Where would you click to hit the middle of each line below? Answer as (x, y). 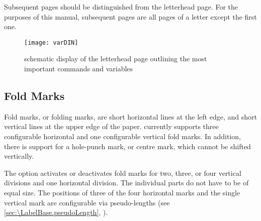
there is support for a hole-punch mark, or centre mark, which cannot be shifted (127, 146)
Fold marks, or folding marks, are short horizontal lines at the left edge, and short (130, 116)
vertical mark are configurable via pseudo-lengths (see (87, 202)
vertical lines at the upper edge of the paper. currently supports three (111, 126)
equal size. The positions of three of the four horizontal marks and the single (122, 192)
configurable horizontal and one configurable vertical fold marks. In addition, (122, 136)
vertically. (19, 156)
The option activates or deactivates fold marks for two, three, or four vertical (123, 173)
